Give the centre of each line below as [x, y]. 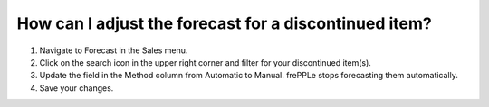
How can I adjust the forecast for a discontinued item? [224, 23]
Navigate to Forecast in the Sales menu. [114, 50]
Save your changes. [77, 88]
